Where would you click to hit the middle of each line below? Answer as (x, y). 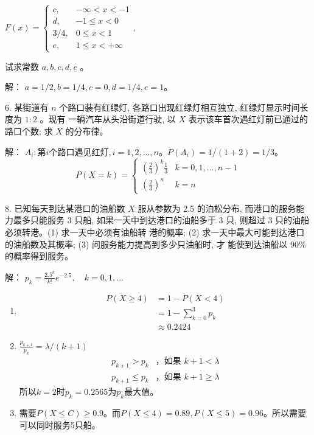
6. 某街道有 (27, 107)
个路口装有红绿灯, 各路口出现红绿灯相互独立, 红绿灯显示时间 (180, 107)
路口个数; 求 (29, 131)
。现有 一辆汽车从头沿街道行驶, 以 (108, 119)
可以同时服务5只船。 (60, 424)
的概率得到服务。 (39, 256)
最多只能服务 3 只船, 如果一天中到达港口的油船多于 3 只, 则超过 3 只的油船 (161, 220)
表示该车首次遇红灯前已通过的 (248, 119)
